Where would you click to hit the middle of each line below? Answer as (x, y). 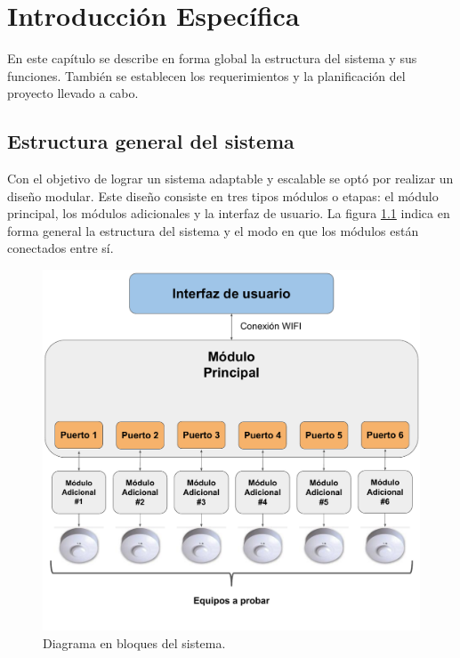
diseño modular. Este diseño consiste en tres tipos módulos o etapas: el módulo (223, 195)
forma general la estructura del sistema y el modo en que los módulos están (213, 230)
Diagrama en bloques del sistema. (134, 643)
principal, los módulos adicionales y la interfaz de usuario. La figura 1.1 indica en (229, 213)
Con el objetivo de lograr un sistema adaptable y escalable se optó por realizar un (230, 179)
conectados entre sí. (61, 248)
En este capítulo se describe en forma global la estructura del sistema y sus (212, 58)
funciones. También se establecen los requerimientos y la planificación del (206, 75)
